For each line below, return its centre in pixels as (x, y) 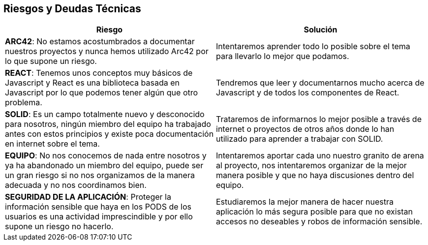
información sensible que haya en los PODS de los (98, 207)
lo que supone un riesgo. (51, 61)
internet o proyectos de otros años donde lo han (305, 129)
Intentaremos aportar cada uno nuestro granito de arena (320, 156)
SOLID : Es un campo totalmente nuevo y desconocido (105, 114)
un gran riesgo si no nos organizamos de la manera (100, 175)
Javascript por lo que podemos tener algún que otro (102, 93)
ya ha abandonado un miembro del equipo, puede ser (104, 166)
